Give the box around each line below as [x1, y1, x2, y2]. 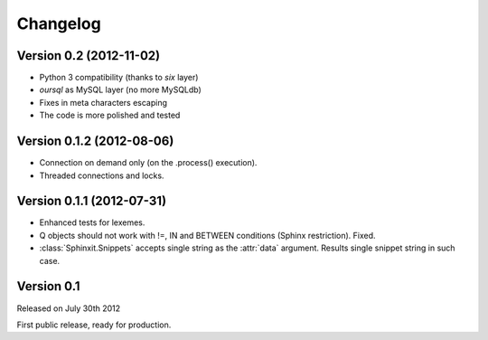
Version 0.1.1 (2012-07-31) [16, 194, 167, 209]
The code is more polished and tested [39, 109, 181, 121]
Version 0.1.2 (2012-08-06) [16, 134, 174, 149]
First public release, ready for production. [16, 319, 172, 330]
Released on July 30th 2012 [16, 303, 121, 314]
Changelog [16, 14, 101, 33]
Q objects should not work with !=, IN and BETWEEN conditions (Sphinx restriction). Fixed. [39, 230, 376, 241]
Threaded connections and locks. [39, 170, 164, 181]
